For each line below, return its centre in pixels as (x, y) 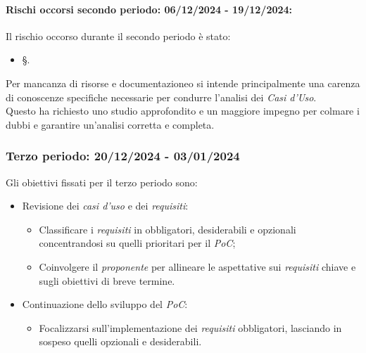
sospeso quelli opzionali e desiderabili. (120, 341)
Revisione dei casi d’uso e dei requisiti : (105, 206)
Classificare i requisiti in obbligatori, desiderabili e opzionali (168, 229)
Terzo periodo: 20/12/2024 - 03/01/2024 (123, 156)
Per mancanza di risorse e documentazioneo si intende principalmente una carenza (183, 83)
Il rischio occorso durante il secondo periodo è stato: (118, 36)
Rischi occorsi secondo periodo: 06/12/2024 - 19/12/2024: (149, 9)
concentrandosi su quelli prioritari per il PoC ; (137, 243)
